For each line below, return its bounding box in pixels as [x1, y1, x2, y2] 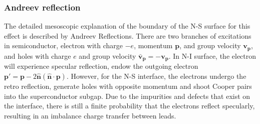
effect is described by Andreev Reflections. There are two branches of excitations [4, 30, 251, 41]
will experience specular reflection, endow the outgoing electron [4, 61, 198, 71]
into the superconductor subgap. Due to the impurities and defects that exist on [4, 90, 250, 101]
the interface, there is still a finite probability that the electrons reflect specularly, [4, 100, 255, 111]
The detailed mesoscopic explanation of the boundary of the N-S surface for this [4, 21, 250, 31]
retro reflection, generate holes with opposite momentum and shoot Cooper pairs [4, 80, 252, 91]
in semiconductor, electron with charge [4, 40, 123, 51]
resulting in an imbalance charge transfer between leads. [4, 110, 176, 120]
